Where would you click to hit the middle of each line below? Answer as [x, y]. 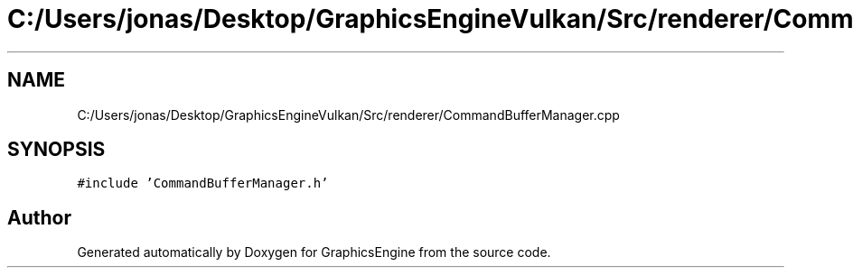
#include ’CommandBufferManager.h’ [203, 183]
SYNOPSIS [56, 150]
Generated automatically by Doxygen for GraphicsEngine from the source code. [314, 252]
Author [39, 217]
